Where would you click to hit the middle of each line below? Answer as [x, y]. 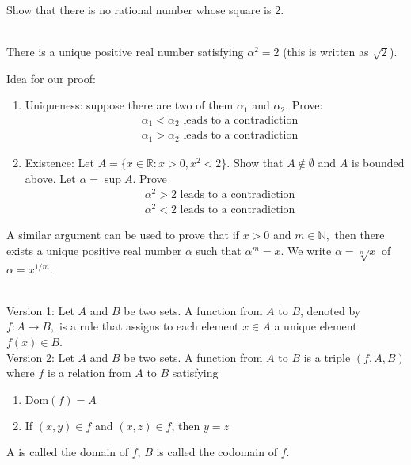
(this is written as [326, 52]
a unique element [316, 326]
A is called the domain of [68, 452]
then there [360, 235]
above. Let [50, 178]
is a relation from [89, 373]
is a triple [327, 357]
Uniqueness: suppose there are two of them [129, 105]
